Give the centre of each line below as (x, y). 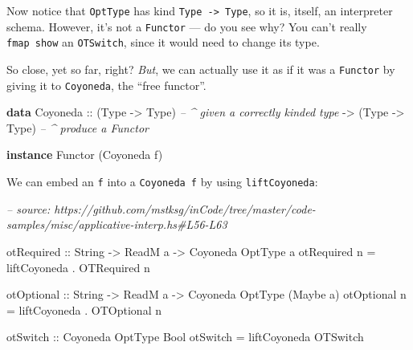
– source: (29, 208)
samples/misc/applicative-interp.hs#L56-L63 (117, 224)
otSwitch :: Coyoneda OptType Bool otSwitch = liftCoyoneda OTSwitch (185, 337)
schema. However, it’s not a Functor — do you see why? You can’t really (187, 26)
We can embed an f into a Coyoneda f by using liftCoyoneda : (162, 182)
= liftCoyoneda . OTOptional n (84, 309)
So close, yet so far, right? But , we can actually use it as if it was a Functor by (201, 69)
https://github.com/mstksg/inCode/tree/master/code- (185, 208)
